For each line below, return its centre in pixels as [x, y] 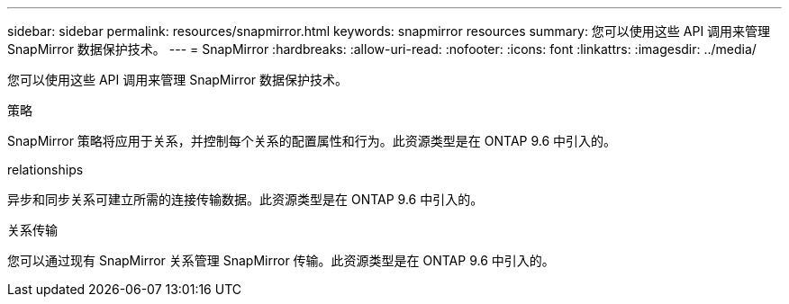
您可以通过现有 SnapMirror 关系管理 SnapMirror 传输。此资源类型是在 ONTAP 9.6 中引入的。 [281, 260]
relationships [45, 170]
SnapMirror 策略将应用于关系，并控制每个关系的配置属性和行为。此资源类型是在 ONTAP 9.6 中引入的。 [312, 141]
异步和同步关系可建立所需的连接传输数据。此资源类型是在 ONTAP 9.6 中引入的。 [245, 199]
